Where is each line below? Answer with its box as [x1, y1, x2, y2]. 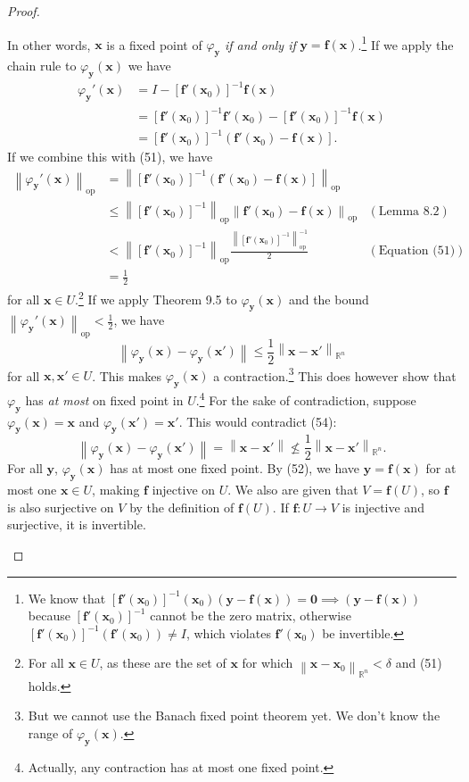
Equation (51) [378, 245, 456, 258]
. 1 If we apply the [358, 32, 454, 54]
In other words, [7, 35, 91, 54]
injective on [152, 480, 216, 499]
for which [242, 653, 293, 672]
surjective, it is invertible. [7, 515, 146, 534]
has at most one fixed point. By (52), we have [110, 459, 360, 478]
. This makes [92, 366, 162, 385]
